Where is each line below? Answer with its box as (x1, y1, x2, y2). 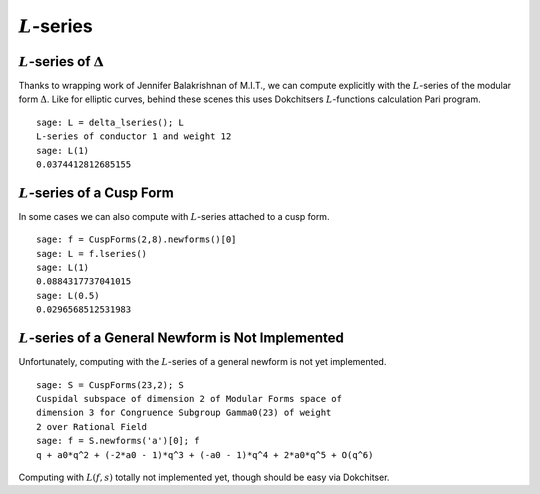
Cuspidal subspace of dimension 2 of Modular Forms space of (36, 393, 342, 404)
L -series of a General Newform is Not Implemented (18, 330, 345, 347)
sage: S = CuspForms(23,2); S (36, 379, 185, 390)
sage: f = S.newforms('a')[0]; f (36, 435, 200, 447)
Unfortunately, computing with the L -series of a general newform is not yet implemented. (18, 356, 387, 368)
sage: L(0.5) (36, 290, 100, 301)
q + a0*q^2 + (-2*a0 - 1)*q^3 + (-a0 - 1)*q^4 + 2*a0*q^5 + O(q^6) (36, 449, 374, 460)
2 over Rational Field (36, 421, 148, 432)
